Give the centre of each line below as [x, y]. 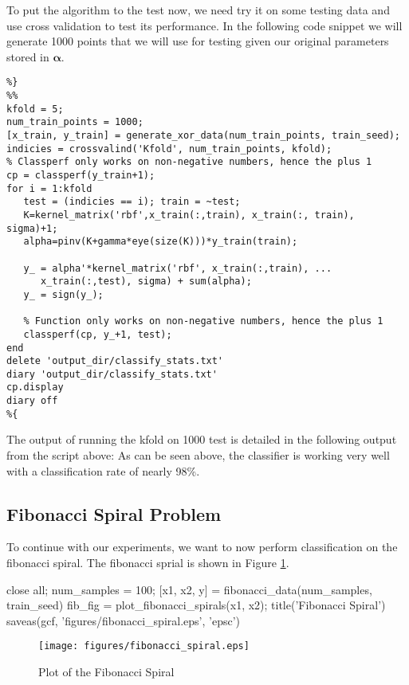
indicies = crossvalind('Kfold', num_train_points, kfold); [169, 149]
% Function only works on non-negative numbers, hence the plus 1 [203, 321]
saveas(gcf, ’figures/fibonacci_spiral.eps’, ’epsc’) [123, 620]
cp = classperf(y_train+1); [81, 175]
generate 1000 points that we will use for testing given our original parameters [198, 41]
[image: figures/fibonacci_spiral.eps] [144, 646]
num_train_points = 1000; [75, 122]
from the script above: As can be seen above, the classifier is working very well [198, 455]
